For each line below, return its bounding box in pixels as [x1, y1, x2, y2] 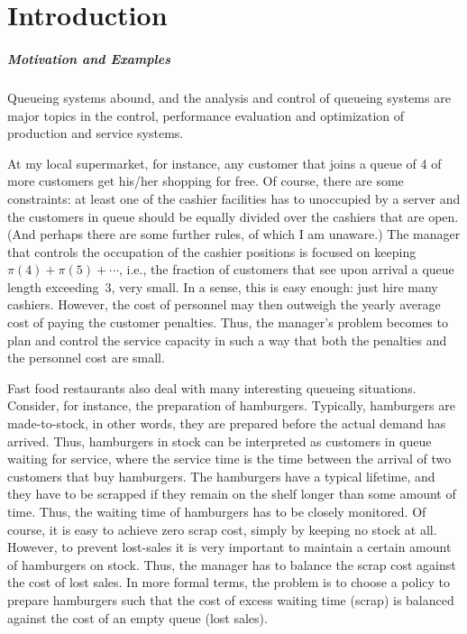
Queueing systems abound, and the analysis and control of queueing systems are [7, 87, 451, 106]
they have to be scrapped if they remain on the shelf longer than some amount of [7, 484, 456, 503]
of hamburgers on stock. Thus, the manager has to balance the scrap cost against [7, 555, 456, 574]
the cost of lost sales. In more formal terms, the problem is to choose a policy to [7, 573, 451, 592]
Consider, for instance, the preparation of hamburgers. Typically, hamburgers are [7, 396, 455, 415]
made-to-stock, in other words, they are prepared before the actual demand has [7, 414, 446, 433]
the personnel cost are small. [7, 348, 165, 367]
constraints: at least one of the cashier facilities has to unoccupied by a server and [7, 188, 461, 207]
